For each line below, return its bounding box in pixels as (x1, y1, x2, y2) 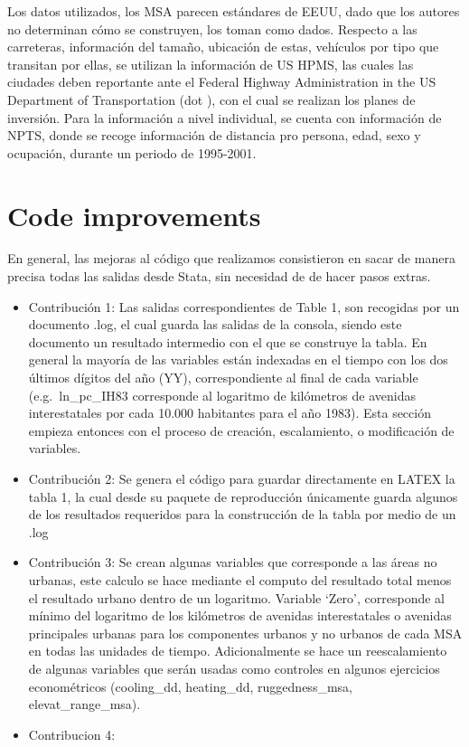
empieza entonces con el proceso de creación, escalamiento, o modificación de (28, 421, 455, 440)
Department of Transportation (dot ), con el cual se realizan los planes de (7, 90, 416, 109)
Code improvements (7, 196, 261, 233)
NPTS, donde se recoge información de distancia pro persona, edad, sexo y (7, 126, 421, 145)
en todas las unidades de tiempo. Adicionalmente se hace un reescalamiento (28, 641, 447, 660)
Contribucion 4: (28, 724, 116, 743)
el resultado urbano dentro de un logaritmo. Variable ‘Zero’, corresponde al (28, 588, 445, 607)
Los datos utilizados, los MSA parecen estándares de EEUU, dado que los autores (7, 2, 460, 20)
